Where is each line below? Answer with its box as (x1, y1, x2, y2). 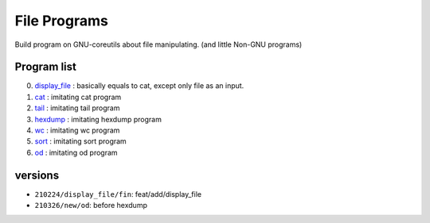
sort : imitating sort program (34, 136, 127, 146)
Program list (14, 60, 77, 74)
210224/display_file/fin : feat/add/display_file (34, 189, 202, 198)
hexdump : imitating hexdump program (34, 114, 162, 124)
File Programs (14, 12, 109, 29)
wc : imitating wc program (34, 125, 120, 135)
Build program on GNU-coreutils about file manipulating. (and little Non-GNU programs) (14, 40, 303, 49)
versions (14, 168, 60, 182)
